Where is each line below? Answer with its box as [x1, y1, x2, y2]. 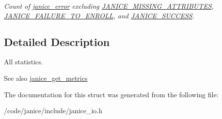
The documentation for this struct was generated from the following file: [4, 89, 219, 99]
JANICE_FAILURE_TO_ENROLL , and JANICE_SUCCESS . [4, 10, 194, 20]
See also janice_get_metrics [4, 73, 88, 83]
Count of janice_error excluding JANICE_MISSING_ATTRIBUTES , [4, 1, 214, 11]
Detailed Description [4, 34, 110, 49]
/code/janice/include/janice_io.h [4, 105, 103, 116]
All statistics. [4, 57, 43, 67]
